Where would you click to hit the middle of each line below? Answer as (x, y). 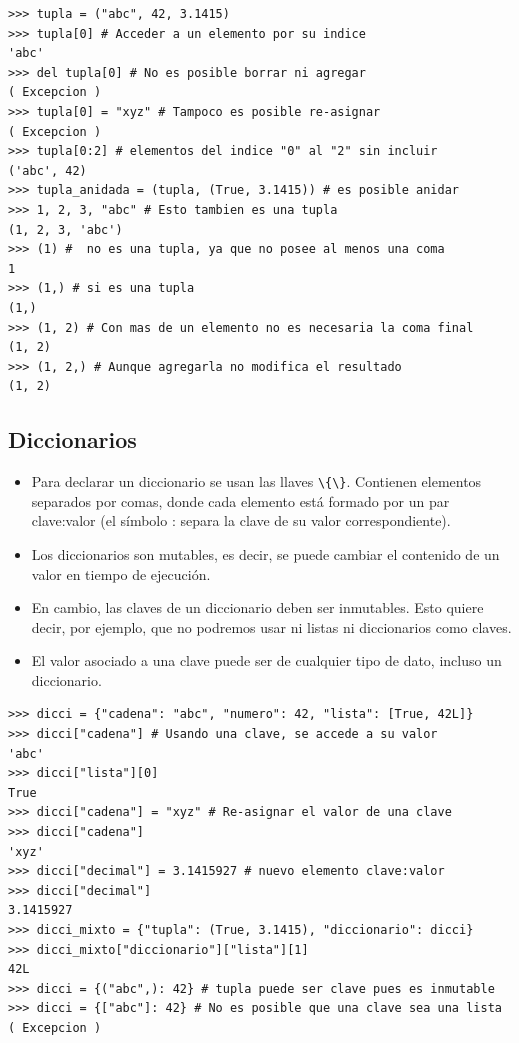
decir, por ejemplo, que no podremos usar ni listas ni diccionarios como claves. (271, 626)
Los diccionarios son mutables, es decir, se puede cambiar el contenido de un (265, 553)
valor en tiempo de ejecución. (121, 573)
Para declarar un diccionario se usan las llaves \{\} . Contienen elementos (256, 481)
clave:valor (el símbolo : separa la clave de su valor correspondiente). (241, 520)
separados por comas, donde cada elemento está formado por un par (240, 500)
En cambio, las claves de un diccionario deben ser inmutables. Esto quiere (257, 607)
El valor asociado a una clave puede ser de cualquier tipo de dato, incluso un (266, 660)
